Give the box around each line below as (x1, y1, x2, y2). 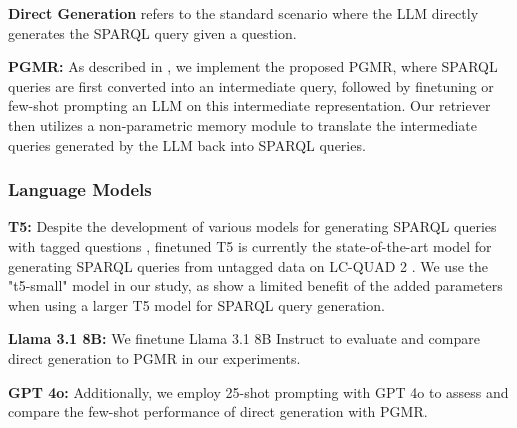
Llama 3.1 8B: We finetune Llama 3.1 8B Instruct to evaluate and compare (8, 328, 480, 349)
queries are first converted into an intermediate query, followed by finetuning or (8, 75, 494, 96)
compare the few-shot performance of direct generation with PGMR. (8, 401, 428, 422)
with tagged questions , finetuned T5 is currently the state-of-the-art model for (8, 235, 492, 256)
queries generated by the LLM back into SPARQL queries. (8, 134, 366, 155)
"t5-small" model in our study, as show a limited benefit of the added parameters (8, 275, 503, 296)
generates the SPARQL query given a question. (8, 22, 297, 43)
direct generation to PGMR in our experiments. (8, 347, 301, 368)
